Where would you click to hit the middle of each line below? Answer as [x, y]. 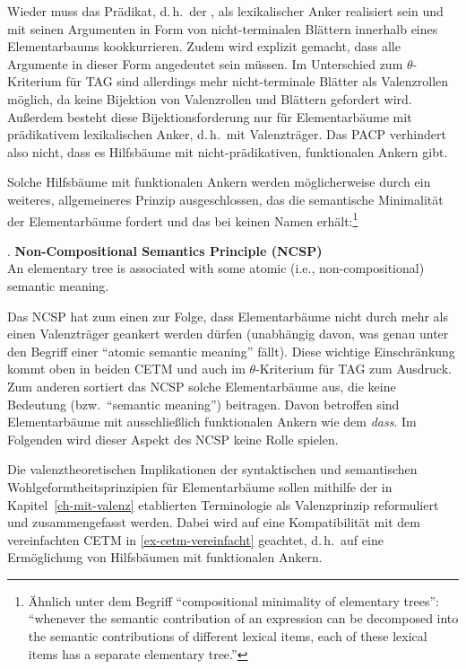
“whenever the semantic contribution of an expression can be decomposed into [243, 618]
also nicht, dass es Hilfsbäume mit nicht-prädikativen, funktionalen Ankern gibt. [228, 151]
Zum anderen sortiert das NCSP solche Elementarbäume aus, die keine [202, 386]
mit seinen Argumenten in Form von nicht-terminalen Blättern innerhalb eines [223, 28]
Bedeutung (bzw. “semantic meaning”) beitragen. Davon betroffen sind [203, 404]
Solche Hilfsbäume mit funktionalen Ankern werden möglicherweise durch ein [219, 182]
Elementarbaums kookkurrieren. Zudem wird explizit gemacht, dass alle [204, 46]
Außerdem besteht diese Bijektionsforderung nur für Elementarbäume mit [210, 116]
